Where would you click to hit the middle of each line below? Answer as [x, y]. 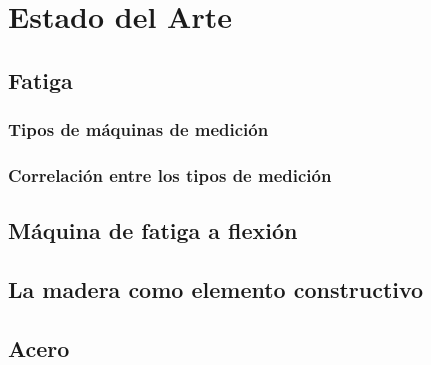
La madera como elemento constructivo [216, 289]
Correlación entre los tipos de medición [170, 174]
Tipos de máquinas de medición [138, 129]
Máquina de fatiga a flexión [153, 230]
